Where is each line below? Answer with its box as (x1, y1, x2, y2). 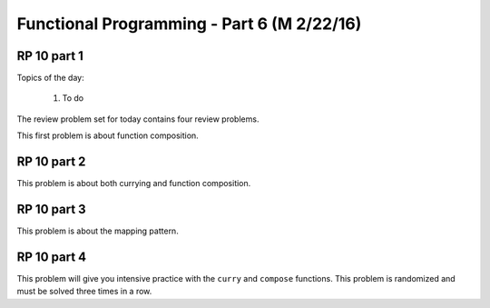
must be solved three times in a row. (16, 286, 152, 297)
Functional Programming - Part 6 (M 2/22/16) (16, 14, 362, 34)
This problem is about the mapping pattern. (16, 225, 179, 236)
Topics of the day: (16, 73, 85, 84)
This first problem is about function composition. (16, 130, 199, 141)
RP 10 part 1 (16, 48, 83, 64)
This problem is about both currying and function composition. (16, 178, 251, 189)
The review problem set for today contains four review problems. (16, 114, 260, 124)
